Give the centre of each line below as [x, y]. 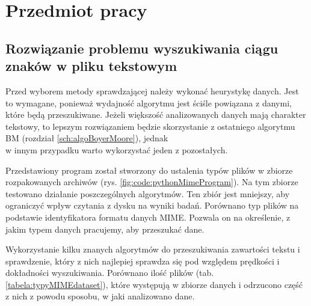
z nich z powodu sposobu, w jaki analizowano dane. [100, 296]
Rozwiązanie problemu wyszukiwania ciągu [142, 48]
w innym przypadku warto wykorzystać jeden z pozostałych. [117, 149]
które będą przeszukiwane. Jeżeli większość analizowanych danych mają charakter [156, 115]
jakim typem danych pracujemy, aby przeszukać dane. [105, 229]
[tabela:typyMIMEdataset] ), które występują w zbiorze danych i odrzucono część [154, 284]
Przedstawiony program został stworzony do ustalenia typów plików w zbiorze [149, 170]
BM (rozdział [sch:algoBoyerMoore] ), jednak [87, 138]
